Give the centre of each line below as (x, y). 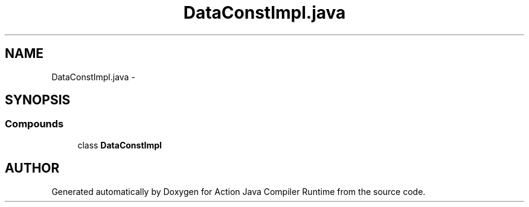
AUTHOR (32, 168)
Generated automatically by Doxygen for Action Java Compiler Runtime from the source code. (239, 191)
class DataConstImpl (120, 145)
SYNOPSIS (38, 100)
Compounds (34, 124)
